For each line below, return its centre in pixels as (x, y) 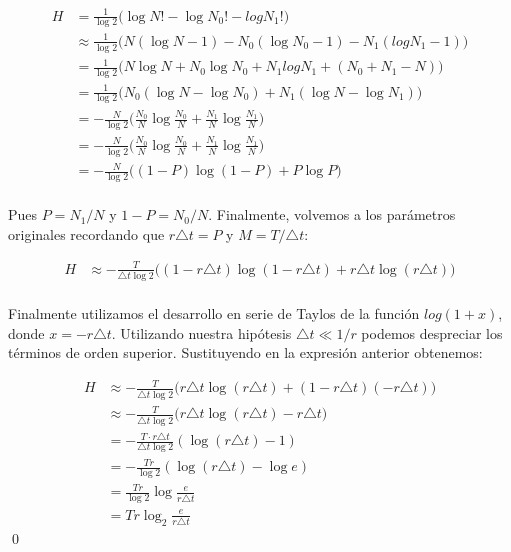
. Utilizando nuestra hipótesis (201, 332)
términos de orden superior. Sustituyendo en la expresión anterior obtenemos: (245, 352)
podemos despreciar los (432, 332)
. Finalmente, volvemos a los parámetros (332, 214)
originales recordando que (86, 233)
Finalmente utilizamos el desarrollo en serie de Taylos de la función (214, 313)
